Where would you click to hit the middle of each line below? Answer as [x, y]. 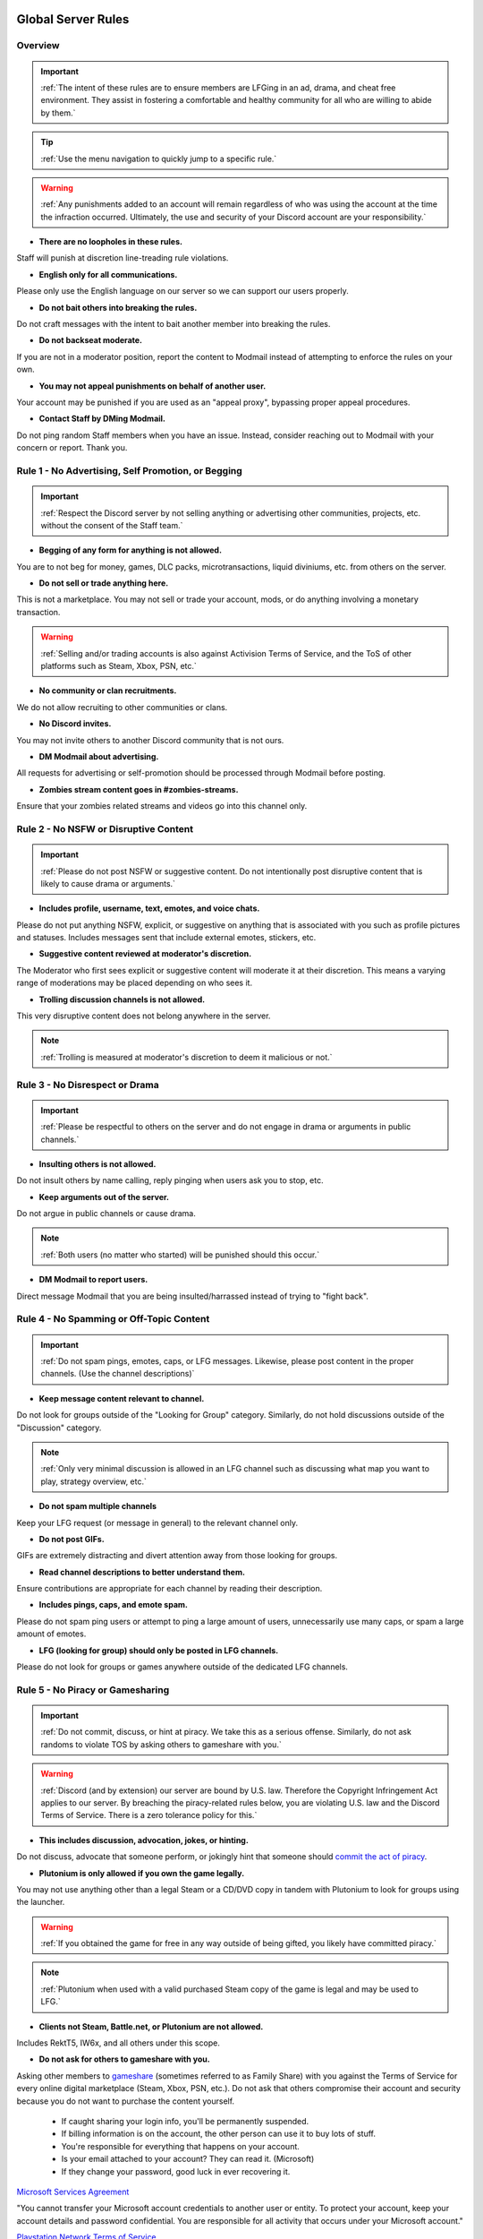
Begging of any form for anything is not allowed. [131, 550]
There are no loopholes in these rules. [111, 242]
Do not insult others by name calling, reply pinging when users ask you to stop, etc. [170, 1180]
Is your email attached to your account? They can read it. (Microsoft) [188, 2159]
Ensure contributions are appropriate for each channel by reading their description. [169, 1589]
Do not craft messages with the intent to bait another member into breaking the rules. [174, 324]
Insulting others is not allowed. [97, 1163]
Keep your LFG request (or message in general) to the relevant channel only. [157, 1523]
